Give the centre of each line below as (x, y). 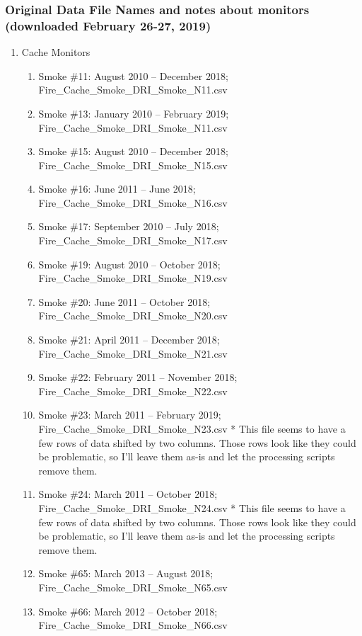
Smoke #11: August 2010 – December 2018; (133, 75)
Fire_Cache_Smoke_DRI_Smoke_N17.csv (133, 240)
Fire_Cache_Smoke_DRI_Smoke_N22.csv (133, 391)
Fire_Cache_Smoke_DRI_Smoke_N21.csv (133, 353)
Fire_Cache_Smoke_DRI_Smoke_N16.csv (133, 202)
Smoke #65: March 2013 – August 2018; (126, 573)
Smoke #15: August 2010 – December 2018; (133, 151)
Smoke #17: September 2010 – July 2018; (129, 226)
